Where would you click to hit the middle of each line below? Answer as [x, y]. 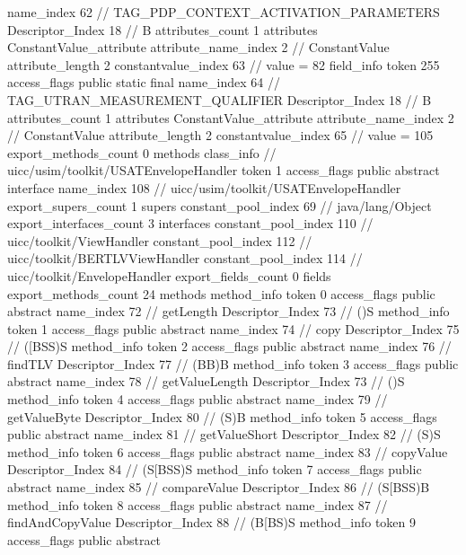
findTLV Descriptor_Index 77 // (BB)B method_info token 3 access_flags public [233, 363]
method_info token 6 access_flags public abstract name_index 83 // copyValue [228, 451]
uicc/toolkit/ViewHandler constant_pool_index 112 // [160, 240]
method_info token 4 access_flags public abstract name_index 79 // [198, 399]
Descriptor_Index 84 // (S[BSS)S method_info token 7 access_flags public [215, 469]
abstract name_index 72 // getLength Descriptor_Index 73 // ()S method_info [229, 311]
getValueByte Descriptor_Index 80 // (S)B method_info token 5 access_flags [222, 416]
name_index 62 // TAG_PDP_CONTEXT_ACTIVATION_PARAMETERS [224, 12]
